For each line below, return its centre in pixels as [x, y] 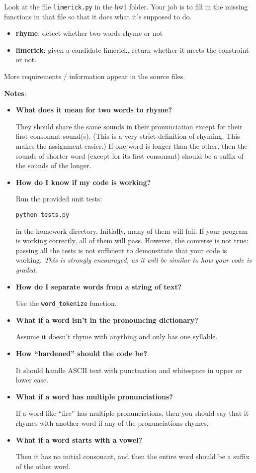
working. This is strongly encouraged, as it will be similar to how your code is [133, 260]
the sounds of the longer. [53, 165]
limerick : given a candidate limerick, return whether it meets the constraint [132, 49]
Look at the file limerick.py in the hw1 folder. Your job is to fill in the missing [126, 6]
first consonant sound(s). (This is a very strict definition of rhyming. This [128, 136]
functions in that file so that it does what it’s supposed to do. [98, 16]
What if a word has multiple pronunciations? [94, 396]
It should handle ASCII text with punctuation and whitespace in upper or [129, 370]
